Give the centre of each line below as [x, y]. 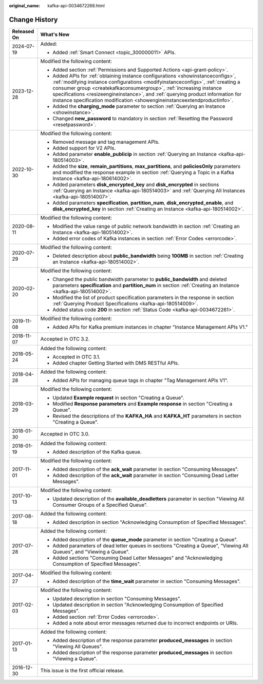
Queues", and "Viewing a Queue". [91, 551]
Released [23, 31]
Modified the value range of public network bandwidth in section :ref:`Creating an [146, 226]
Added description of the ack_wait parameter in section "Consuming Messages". [146, 469]
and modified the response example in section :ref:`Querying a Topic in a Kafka [143, 172]
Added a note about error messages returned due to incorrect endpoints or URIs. [145, 623]
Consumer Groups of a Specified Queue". [100, 505]
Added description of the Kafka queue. [97, 452]
